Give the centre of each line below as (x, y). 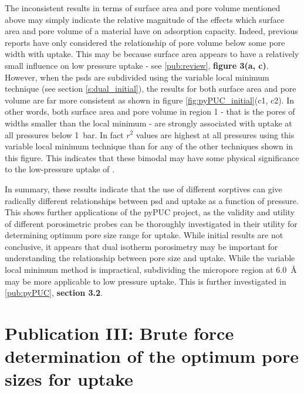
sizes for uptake (69, 379)
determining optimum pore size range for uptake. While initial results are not (144, 235)
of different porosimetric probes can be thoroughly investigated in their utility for (151, 223)
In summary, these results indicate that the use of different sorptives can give (143, 188)
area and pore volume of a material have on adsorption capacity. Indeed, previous (151, 31)
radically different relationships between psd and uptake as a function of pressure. (152, 200)
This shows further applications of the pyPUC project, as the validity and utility (150, 212)
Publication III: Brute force (119, 333)
